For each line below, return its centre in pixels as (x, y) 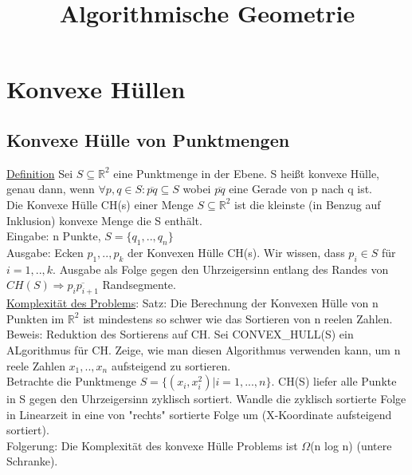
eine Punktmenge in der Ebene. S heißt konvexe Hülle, (246, 173)
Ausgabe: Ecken (45, 252)
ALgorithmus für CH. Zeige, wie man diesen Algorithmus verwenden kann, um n (204, 349)
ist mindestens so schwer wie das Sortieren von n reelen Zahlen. (238, 318)
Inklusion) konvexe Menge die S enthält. (104, 220)
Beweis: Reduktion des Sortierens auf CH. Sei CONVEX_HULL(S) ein (180, 334)
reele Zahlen (36, 365)
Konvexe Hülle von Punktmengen (148, 139)
